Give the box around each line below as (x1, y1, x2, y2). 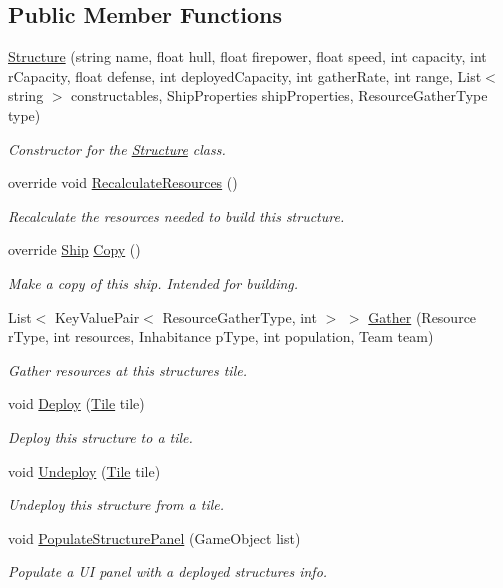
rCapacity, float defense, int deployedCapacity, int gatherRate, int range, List (8, 65, 482, 86)
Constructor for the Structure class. (8, 138, 226, 159)
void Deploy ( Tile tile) (8, 393, 145, 414)
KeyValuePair (54, 306, 140, 327)
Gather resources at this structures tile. (8, 359, 247, 380)
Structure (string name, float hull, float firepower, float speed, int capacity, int (8, 46, 487, 67)
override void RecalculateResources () (8, 172, 238, 193)
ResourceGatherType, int (162, 306, 317, 327)
